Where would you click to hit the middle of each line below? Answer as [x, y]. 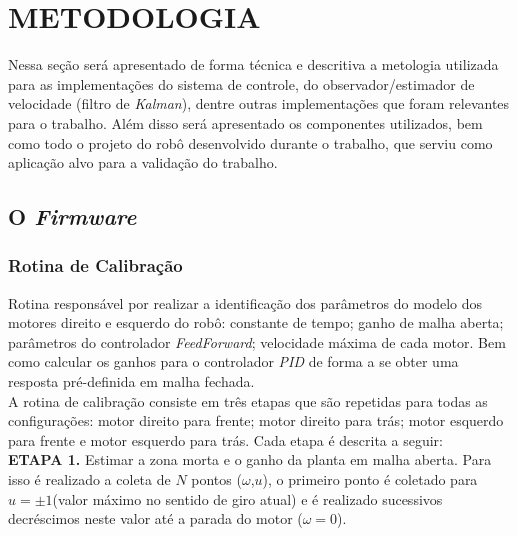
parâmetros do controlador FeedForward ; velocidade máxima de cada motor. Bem [257, 341]
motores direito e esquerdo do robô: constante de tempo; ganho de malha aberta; [256, 322]
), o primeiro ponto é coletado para [370, 479]
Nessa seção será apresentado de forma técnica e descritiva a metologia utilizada [253, 64]
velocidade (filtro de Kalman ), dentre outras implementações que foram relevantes [259, 103]
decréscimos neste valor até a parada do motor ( [155, 518]
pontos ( [216, 479]
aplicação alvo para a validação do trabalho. [143, 162]
